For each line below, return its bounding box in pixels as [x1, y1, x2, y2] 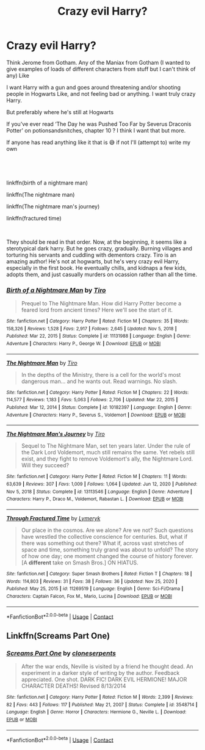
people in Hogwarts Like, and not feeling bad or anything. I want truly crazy [6, 90, 196, 97]
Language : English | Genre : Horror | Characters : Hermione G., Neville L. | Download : [6, 709, 187, 715]
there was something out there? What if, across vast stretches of [21, 539, 184, 547]
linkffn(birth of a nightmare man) [6, 179, 88, 186]
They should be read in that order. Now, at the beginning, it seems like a [6, 238, 187, 246]
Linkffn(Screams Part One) [6, 630, 110, 641]
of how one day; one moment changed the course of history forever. [21, 552, 193, 559]
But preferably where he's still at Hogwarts [6, 108, 114, 115]
